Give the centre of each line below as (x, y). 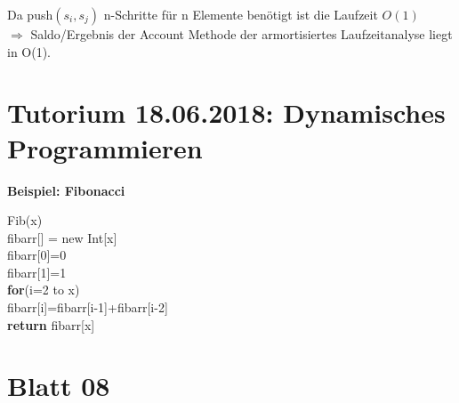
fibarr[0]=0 (37, 255)
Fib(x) (25, 220)
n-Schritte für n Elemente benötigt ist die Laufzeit (241, 14)
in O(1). (29, 51)
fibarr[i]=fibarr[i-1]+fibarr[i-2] (88, 307)
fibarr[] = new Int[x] (62, 237)
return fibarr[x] (51, 324)
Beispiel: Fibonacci (66, 190)
